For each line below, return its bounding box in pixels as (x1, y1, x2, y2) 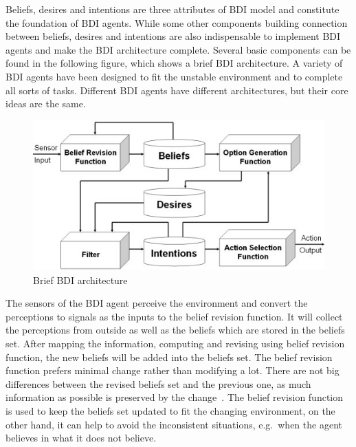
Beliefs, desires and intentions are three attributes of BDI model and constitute (5, 2, 340, 16)
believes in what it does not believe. (5, 430, 157, 445)
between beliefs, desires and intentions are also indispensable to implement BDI (5, 29, 341, 43)
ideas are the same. (5, 96, 86, 111)
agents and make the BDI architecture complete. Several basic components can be (5, 42, 351, 56)
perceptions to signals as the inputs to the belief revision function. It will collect (5, 309, 343, 323)
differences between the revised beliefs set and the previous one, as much (5, 376, 311, 391)
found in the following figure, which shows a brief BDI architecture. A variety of (5, 56, 343, 70)
